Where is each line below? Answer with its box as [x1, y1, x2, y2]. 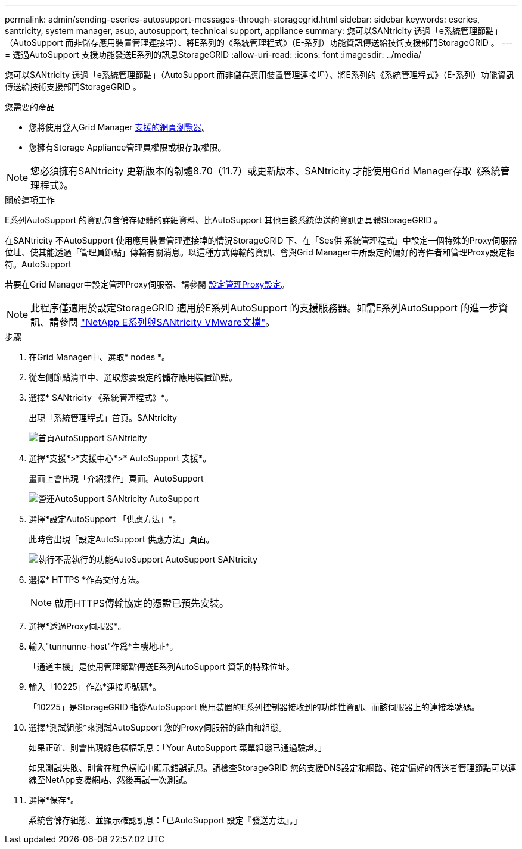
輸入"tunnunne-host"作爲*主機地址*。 [29, 641, 178, 651]
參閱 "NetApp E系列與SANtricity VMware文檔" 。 [59, 316, 275, 328]
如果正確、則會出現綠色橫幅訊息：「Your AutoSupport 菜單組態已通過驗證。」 [29, 742, 327, 753]
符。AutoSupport [5, 259, 72, 269]
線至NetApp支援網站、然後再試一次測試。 [29, 775, 192, 785]
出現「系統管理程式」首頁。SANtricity [29, 413, 177, 423]
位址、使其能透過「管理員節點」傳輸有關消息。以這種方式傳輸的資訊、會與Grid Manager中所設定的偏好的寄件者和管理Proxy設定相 [5, 247, 515, 257]
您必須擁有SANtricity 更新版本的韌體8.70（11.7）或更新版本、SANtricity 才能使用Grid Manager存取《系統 [30, 165, 501, 177]
